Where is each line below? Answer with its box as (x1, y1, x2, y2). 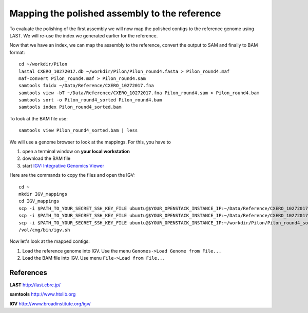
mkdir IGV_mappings (18, 191, 68, 197)
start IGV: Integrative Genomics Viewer (22, 162, 105, 169)
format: (9, 49, 25, 55)
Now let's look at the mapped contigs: (9, 238, 90, 244)
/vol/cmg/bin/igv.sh (18, 227, 70, 233)
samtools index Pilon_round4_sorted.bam (18, 104, 122, 110)
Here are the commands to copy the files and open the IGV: (9, 172, 135, 178)
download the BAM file (22, 155, 71, 161)
